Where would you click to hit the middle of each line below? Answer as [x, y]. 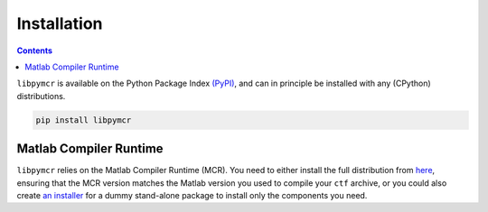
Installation [60, 23]
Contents [35, 51]
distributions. [41, 96]
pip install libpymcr [84, 120]
